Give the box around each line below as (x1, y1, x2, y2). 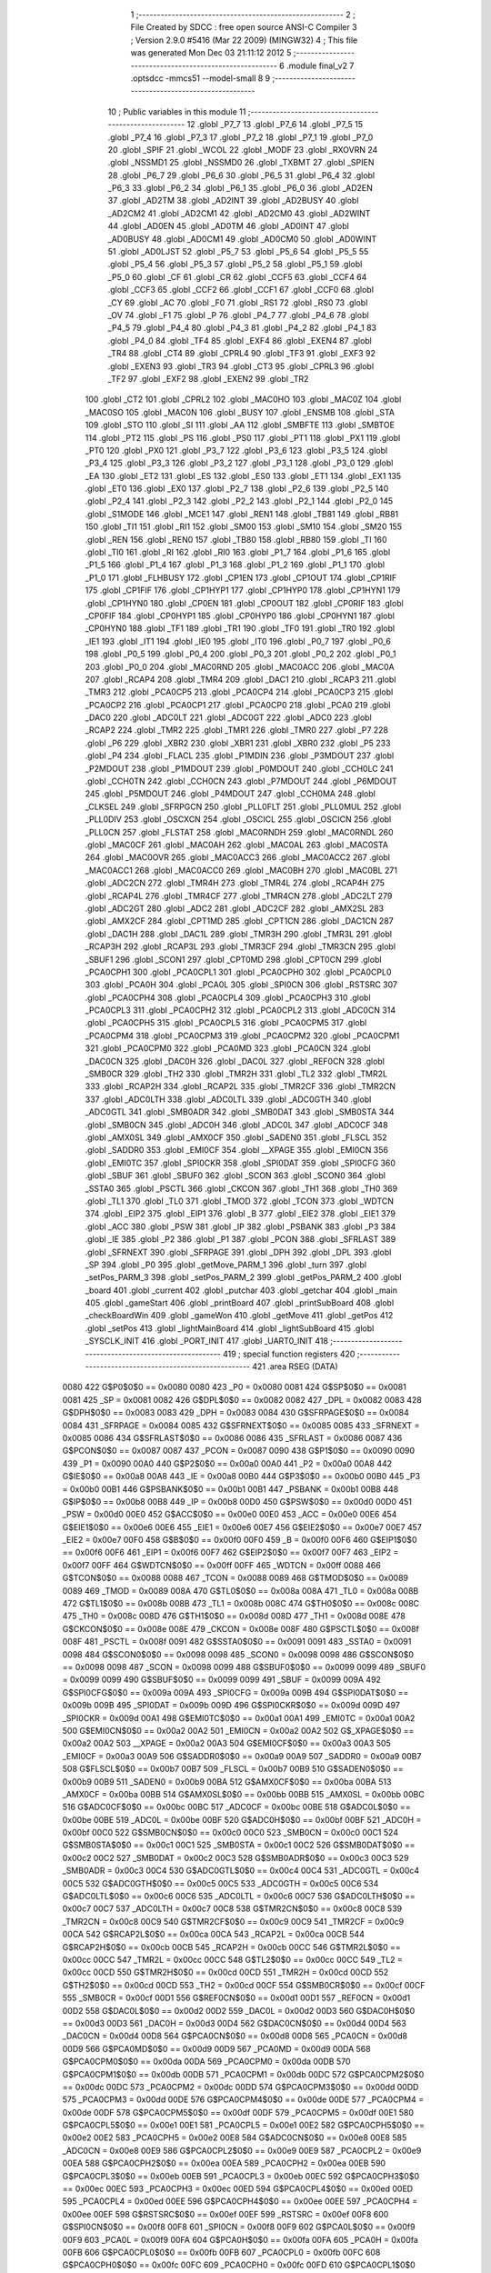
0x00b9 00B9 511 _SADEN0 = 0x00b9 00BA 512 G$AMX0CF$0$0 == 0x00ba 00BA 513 (62, 1776, 392, 1787)
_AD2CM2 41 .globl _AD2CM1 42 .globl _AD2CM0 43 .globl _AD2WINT (107, 207, 371, 218)
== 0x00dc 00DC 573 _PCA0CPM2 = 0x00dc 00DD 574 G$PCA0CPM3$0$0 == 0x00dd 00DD (62, 2081, 419, 2092)
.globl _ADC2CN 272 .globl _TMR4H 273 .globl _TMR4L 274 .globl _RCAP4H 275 (85, 877, 386, 888)
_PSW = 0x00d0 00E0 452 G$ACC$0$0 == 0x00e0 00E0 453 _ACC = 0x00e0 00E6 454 (62, 1509, 397, 1520)
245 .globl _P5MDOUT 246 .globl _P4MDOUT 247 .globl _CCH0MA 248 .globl (85, 788, 376, 799)
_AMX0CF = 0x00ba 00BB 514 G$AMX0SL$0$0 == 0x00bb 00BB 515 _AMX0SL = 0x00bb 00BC (62, 1788, 425, 1799)
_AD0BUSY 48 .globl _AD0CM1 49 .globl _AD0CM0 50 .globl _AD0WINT (107, 233, 377, 245)
